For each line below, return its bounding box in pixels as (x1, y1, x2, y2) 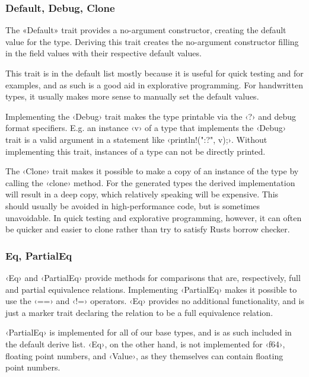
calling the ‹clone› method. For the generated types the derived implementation (5, 176, 295, 188)
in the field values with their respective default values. (5, 47, 202, 59)
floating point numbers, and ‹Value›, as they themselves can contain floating (5, 349, 283, 362)
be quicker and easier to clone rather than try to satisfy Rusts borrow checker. (5, 223, 290, 235)
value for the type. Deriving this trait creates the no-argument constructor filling (5, 35, 299, 47)
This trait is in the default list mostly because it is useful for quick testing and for (5, 67, 304, 79)
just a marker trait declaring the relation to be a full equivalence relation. (5, 306, 273, 318)
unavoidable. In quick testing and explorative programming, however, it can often (5, 211, 302, 223)
